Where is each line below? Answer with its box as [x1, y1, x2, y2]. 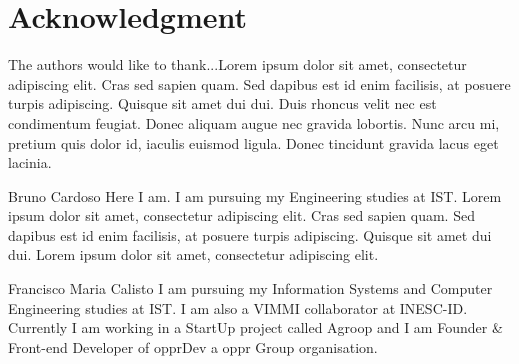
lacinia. [8, 152, 52, 173]
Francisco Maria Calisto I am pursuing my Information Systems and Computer [8, 278, 493, 299]
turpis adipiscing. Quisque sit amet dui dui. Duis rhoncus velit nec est [8, 93, 437, 114]
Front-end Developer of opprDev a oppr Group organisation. [8, 336, 378, 357]
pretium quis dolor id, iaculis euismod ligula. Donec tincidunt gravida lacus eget [8, 132, 499, 153]
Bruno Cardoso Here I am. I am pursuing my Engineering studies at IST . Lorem [8, 185, 502, 206]
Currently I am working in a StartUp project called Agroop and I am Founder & [8, 317, 503, 338]
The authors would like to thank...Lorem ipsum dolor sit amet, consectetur [8, 54, 467, 75]
